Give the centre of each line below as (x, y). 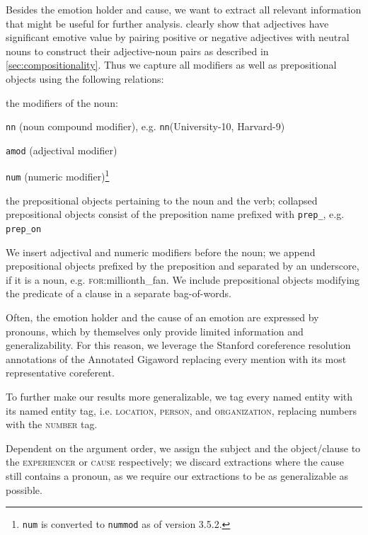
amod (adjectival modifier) (62, 150)
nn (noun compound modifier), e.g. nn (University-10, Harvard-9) (145, 126)
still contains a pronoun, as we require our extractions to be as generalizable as (177, 476)
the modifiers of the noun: (62, 102)
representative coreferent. (60, 373)
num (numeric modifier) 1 (58, 176)
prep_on (24, 230)
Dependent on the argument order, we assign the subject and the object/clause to (183, 448)
